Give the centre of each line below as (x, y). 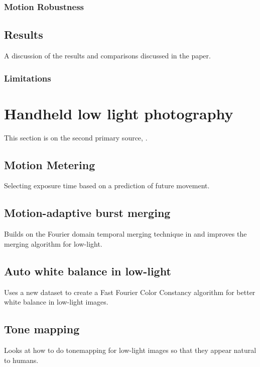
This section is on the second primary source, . (76, 137)
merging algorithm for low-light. (53, 243)
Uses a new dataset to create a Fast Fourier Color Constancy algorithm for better (130, 292)
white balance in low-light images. (56, 302)
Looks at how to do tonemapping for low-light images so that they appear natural (130, 350)
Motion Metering (50, 164)
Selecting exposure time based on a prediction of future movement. (107, 186)
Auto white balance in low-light (88, 271)
